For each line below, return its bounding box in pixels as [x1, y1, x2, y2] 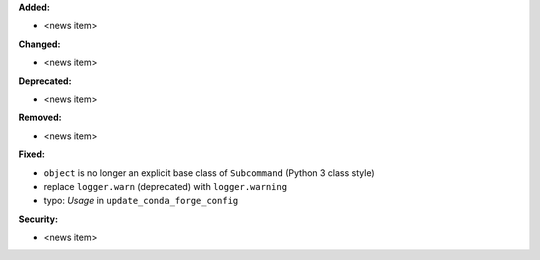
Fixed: [18, 148, 45, 160]
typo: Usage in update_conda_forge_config [43, 195, 239, 207]
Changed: [18, 38, 61, 50]
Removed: [18, 111, 62, 124]
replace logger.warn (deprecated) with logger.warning [43, 180, 288, 192]
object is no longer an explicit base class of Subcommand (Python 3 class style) [43, 166, 375, 179]
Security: [18, 213, 59, 225]
